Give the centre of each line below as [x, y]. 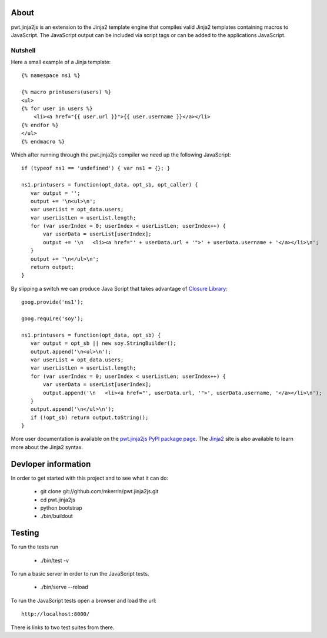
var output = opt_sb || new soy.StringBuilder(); [103, 343]
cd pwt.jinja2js [58, 500]
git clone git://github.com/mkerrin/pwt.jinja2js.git [99, 491]
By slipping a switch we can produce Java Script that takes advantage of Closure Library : [119, 288]
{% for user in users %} [57, 109]
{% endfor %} [40, 125]
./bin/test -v [55, 560]
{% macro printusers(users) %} [66, 92]
